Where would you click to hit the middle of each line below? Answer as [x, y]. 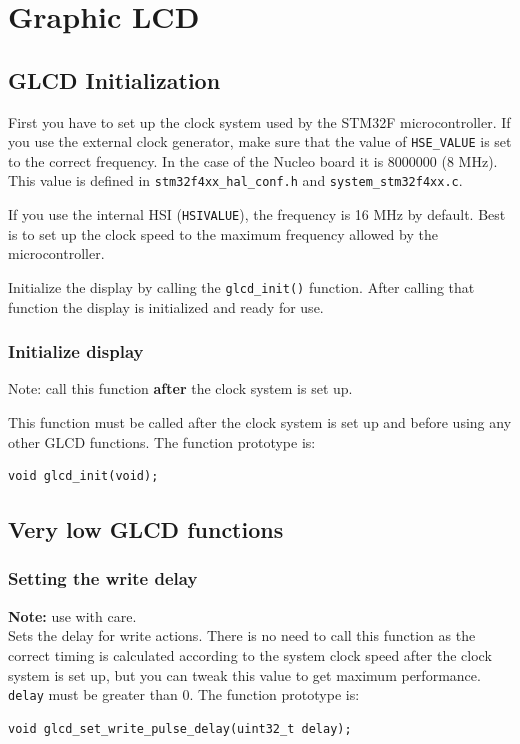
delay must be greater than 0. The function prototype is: [184, 694]
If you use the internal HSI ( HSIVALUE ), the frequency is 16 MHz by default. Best [257, 214]
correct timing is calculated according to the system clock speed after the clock [250, 654]
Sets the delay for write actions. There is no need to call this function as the [242, 635]
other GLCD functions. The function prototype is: [162, 441]
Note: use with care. [72, 615]
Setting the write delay [103, 578]
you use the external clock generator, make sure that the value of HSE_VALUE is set [260, 141]
